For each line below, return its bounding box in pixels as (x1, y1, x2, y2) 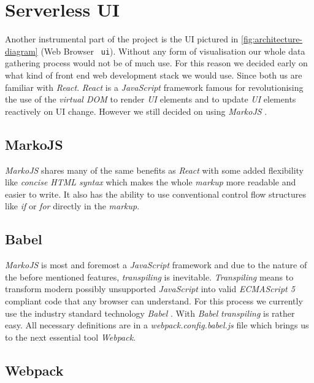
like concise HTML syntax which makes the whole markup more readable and (5, 176, 296, 188)
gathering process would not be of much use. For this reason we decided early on (5, 56, 308, 69)
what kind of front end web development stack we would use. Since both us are (5, 68, 302, 81)
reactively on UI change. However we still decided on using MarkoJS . (5, 104, 267, 117)
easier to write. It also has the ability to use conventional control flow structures (5, 187, 307, 200)
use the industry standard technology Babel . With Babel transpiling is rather (5, 306, 295, 319)
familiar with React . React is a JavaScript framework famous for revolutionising (5, 80, 304, 93)
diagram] (5, 44, 38, 57)
